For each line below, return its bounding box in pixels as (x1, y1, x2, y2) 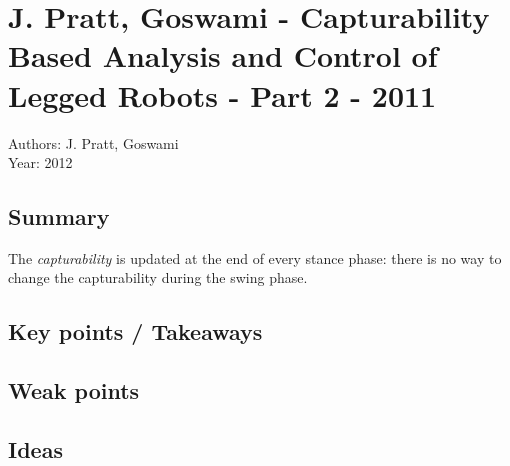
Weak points (8, 375, 140, 406)
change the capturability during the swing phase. (8, 267, 308, 288)
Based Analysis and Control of (8, 35, 438, 76)
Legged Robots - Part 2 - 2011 (8, 74, 437, 115)
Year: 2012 (8, 152, 73, 173)
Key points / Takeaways (8, 316, 263, 347)
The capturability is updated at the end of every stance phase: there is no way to (8, 247, 502, 268)
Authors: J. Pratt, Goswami (8, 132, 179, 153)
